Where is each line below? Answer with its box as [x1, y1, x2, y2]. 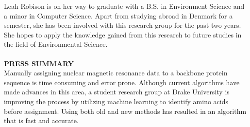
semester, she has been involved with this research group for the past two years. [4, 20, 241, 30]
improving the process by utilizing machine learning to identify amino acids [4, 96, 228, 106]
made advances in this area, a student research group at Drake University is [4, 87, 230, 97]
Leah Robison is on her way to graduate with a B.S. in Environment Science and [4, 1, 245, 11]
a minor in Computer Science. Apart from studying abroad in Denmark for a [4, 10, 233, 20]
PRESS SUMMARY [4, 58, 74, 68]
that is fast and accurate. [4, 115, 79, 126]
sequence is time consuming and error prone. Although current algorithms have [4, 77, 240, 87]
